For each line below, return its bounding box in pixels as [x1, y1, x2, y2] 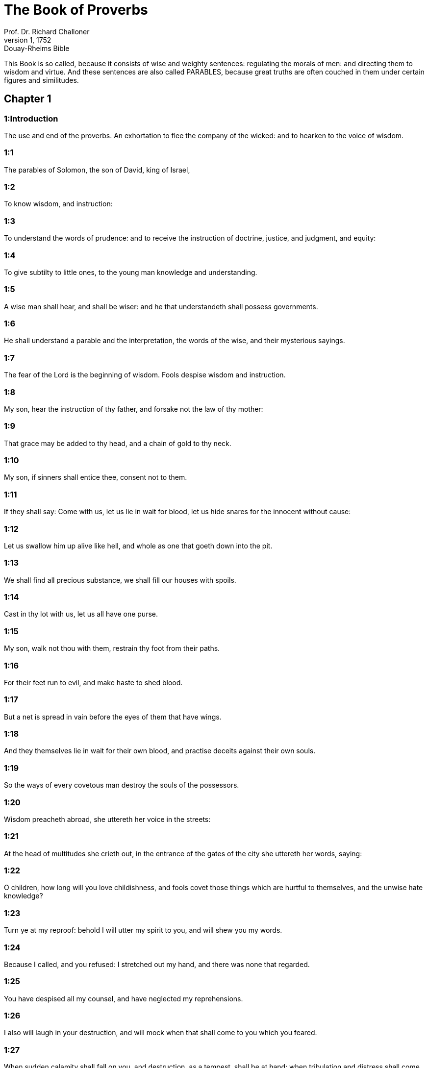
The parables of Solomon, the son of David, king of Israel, [4, 165, 190, 174]
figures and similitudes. [4, 75, 79, 84]
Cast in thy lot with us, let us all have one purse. [4, 610, 158, 619]
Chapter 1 [4, 93, 51, 105]
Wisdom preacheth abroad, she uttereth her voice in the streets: [4, 815, 211, 823]
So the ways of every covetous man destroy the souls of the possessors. [4, 781, 239, 790]
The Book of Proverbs [4, 1, 148, 18]
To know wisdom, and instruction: [4, 199, 113, 208]
